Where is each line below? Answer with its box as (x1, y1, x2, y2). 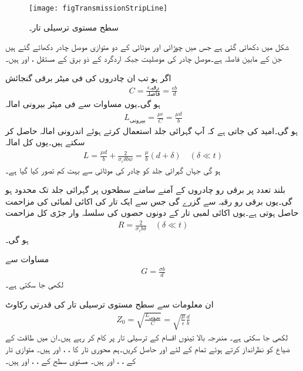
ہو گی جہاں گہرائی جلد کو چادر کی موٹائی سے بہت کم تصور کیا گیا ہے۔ (5, 163, 221, 176)
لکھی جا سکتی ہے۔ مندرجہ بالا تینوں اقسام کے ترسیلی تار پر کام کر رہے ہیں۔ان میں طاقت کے (5, 331, 288, 343)
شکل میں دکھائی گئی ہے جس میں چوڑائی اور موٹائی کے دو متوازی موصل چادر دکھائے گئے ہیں (5, 41, 289, 53)
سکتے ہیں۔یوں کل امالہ (5, 136, 85, 148)
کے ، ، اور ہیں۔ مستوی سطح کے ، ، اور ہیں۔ (5, 354, 136, 366)
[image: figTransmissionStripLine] (29, 4, 168, 12)
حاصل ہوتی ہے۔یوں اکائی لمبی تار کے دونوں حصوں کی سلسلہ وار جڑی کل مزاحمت (5, 206, 299, 219)
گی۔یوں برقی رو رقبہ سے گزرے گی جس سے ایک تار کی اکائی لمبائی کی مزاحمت (5, 195, 292, 207)
